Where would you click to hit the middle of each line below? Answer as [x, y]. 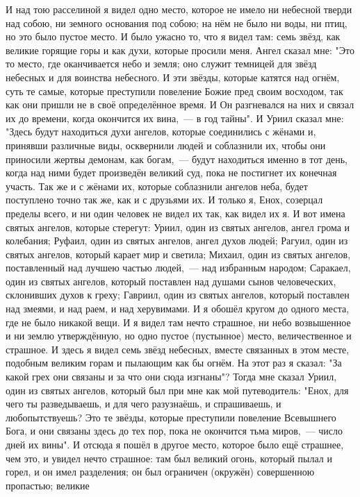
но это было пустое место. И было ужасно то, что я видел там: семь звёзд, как [173, 36]
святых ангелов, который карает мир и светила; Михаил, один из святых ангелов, [178, 254]
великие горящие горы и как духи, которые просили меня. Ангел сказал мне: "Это [180, 50]
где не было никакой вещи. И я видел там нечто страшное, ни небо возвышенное [178, 322]
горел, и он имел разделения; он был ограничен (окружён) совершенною [160, 472]
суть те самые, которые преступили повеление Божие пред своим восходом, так [174, 91]
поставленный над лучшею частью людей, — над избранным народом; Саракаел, [178, 268]
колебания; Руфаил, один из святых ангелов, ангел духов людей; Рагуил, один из [177, 241]
